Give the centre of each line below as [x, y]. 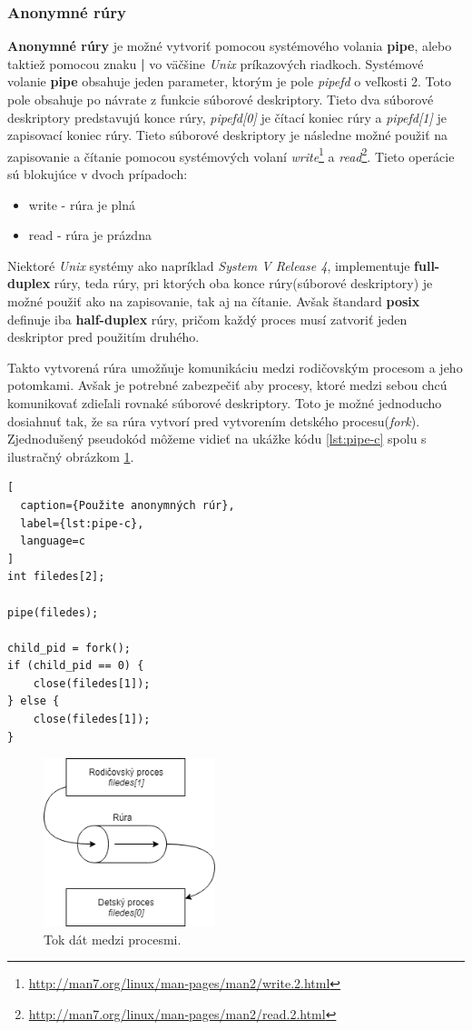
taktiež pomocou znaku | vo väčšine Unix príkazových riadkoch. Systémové [216, 63]
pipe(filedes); [53, 612]
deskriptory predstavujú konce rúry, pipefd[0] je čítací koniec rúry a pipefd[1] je [227, 117]
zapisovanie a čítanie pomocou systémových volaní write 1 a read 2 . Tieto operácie [231, 155]
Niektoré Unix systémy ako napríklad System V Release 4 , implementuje [209, 265]
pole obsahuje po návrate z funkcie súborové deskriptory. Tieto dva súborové [221, 99]
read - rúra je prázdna [90, 235]
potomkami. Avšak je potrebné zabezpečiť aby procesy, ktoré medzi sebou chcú [227, 385]
